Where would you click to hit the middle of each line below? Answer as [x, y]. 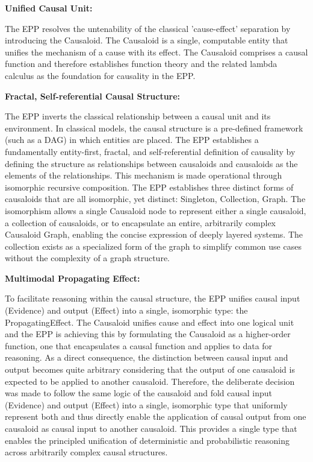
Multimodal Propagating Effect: [73, 278]
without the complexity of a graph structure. [87, 258]
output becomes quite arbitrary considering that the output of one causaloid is [150, 369]
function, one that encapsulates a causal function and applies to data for [139, 345]
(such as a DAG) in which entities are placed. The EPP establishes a [132, 140]
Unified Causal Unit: [49, 8]
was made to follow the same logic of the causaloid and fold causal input [139, 393]
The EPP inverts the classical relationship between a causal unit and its [138, 116]
